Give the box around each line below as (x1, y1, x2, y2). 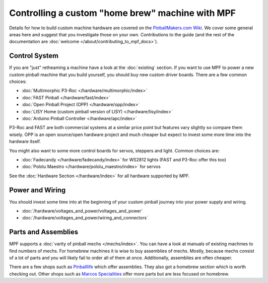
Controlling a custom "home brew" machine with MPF (9, 7, 236, 18)
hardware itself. (9, 139, 41, 144)
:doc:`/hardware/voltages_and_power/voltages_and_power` (21, 208, 143, 213)
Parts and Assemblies (9, 228, 78, 236)
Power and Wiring (9, 186, 66, 194)
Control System (9, 52, 59, 60)
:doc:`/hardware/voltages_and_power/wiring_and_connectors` (21, 215, 148, 221)
